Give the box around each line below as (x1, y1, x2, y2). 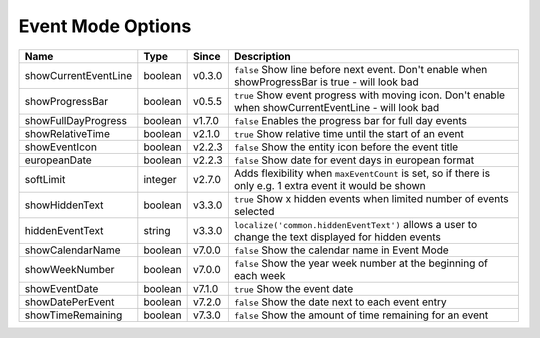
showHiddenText (24, 198, 104, 212)
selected (233, 204, 275, 218)
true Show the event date (233, 281, 354, 295)
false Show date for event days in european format (233, 153, 475, 167)
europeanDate (24, 153, 92, 167)
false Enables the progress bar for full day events (233, 113, 467, 127)
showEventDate (24, 281, 99, 295)
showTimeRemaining (24, 308, 123, 322)
